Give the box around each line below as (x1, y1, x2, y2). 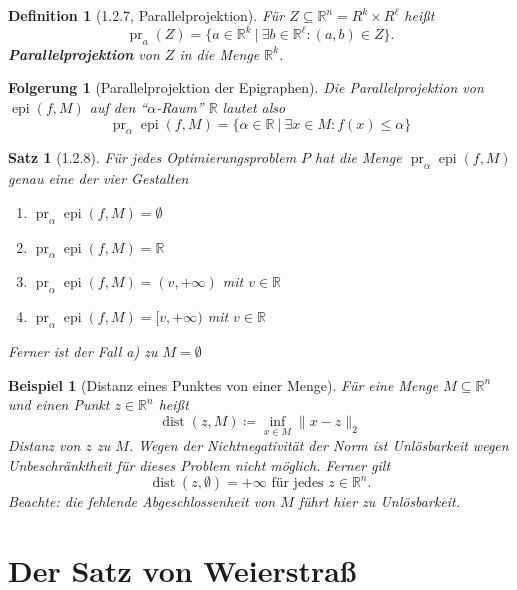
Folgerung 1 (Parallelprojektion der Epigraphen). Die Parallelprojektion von (8, 77, 484, 98)
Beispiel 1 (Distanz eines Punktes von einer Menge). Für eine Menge (8, 374, 439, 395)
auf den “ (89, 97, 148, 118)
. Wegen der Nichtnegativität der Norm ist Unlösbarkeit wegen (128, 435, 509, 456)
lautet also (222, 97, 286, 118)
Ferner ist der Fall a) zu (8, 341, 158, 362)
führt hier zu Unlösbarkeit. (298, 491, 461, 512)
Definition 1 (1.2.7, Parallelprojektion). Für (8, 5, 285, 25)
